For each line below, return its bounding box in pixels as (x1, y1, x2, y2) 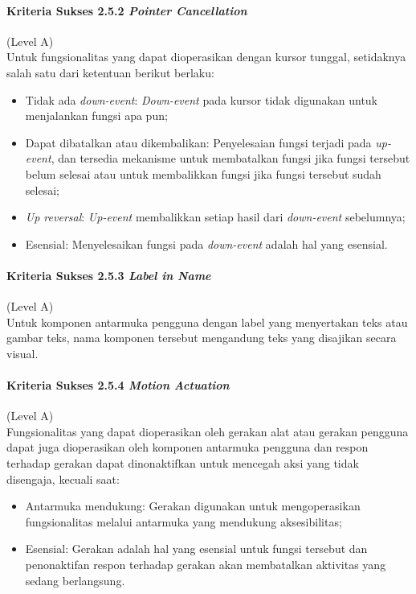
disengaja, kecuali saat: (6, 470, 120, 487)
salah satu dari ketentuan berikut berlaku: (6, 64, 214, 80)
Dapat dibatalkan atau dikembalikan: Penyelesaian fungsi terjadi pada (25, 134, 372, 151)
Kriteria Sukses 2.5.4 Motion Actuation (6, 377, 230, 394)
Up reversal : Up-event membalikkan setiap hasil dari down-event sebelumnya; (25, 208, 406, 225)
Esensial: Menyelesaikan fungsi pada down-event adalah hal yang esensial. (25, 235, 388, 252)
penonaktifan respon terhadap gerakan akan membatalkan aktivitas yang (25, 556, 386, 573)
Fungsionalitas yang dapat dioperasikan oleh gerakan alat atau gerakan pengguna (6, 423, 409, 439)
